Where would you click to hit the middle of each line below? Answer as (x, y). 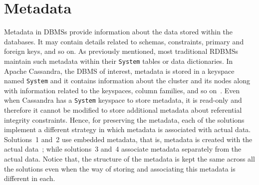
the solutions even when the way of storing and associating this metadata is (120, 168)
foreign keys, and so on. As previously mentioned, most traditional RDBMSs (121, 51)
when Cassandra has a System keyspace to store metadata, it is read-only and (123, 100)
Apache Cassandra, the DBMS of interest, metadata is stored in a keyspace (119, 71)
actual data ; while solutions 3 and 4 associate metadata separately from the (123, 149)
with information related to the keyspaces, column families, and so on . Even (122, 90)
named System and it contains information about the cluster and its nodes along (127, 81)
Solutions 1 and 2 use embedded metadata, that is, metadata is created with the (128, 139)
